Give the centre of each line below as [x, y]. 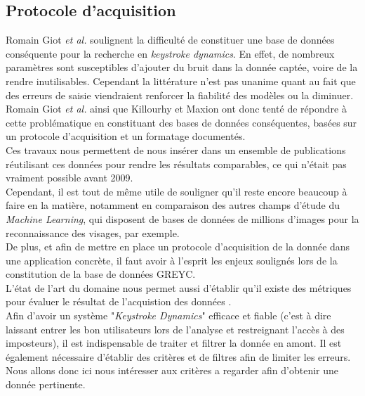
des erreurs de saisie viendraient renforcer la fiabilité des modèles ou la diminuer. [180, 95]
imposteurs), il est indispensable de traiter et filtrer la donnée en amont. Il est [174, 343]
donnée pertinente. [46, 384]
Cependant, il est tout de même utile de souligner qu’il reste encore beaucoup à [177, 191]
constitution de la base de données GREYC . [101, 274]
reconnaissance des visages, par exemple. [93, 232]
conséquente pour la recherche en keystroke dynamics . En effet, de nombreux [170, 53]
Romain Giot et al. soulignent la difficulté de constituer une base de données [170, 40]
